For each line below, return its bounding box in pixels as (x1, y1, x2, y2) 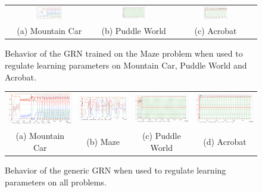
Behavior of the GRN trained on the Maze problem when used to (5, 47, 243, 60)
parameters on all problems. (5, 175, 107, 188)
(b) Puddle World (101, 24, 166, 37)
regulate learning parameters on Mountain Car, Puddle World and (5, 59, 247, 72)
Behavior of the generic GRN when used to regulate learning (5, 164, 226, 176)
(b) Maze (86, 135, 120, 148)
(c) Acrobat (194, 24, 237, 37)
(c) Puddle (142, 129, 181, 142)
